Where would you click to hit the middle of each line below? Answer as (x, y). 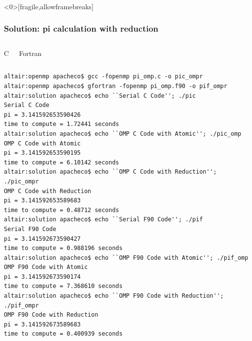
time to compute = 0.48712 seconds (62, 210)
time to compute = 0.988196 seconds (63, 248)
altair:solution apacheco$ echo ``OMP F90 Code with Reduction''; (114, 296)
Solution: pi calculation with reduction (81, 28)
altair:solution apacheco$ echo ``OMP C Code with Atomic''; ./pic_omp (123, 134)
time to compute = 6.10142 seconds (62, 162)
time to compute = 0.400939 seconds (63, 334)
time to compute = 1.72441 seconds (62, 124)
